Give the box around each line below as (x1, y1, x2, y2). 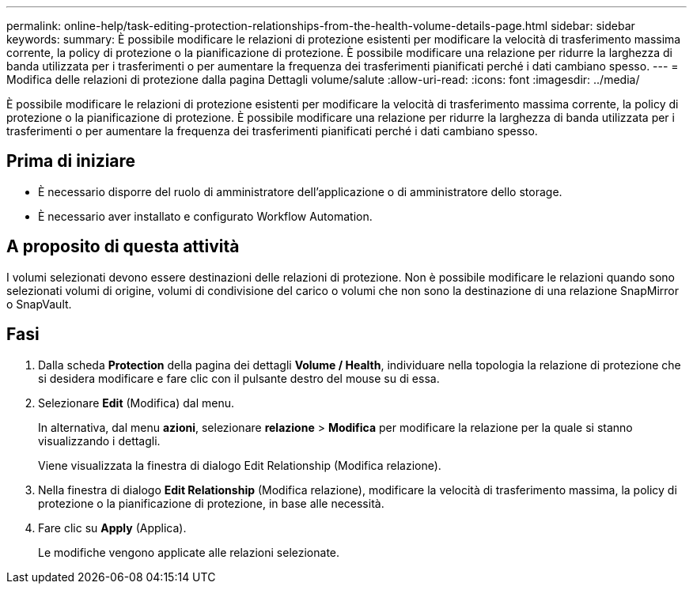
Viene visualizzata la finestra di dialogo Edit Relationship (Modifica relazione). (38, 458, 441, 472)
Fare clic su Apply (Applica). (38, 520, 187, 535)
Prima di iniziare (6, 151, 136, 172)
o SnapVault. (6, 297, 72, 311)
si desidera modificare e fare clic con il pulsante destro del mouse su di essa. (38, 371, 440, 385)
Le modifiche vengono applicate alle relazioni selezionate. (38, 545, 340, 559)
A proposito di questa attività (6, 236, 240, 257)
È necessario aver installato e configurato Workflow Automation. (38, 209, 373, 223)
